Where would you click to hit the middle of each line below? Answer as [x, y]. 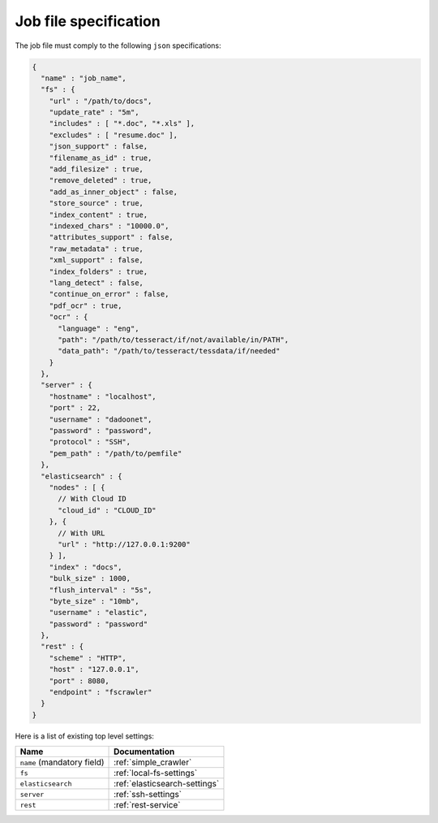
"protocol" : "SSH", [90, 442]
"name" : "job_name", [84, 78]
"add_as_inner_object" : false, [114, 192]
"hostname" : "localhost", [103, 396]
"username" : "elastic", [99, 613]
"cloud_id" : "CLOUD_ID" [107, 510]
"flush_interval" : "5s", [101, 590]
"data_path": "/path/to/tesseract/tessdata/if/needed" [169, 351]
